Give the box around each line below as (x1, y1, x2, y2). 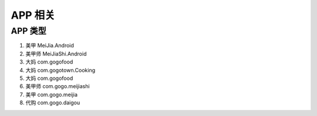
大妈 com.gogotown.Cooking (25, 66, 96, 73)
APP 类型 (11, 26, 46, 36)
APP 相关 (11, 9, 55, 22)
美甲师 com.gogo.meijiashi (25, 83, 90, 90)
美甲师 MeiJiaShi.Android (25, 50, 87, 57)
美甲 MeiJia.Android (25, 42, 75, 49)
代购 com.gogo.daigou (25, 99, 80, 106)
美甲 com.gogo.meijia (25, 91, 78, 98)
